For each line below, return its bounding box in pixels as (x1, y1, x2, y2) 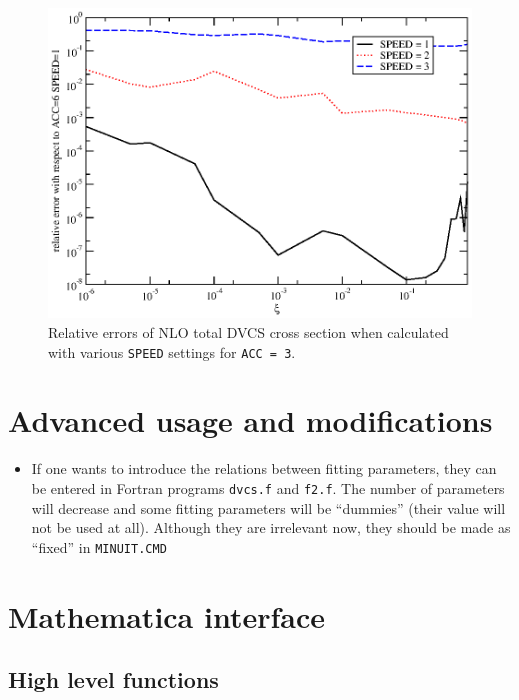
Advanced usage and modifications (8, 400, 493, 441)
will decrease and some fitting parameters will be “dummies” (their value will (31, 497, 506, 518)
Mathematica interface (8, 595, 326, 636)
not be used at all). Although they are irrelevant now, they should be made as (31, 517, 511, 538)
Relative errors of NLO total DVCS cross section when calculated (48, 321, 449, 342)
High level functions (8, 664, 219, 695)
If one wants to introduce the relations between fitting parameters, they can (31, 458, 497, 479)
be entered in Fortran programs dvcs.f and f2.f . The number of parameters (31, 477, 505, 498)
